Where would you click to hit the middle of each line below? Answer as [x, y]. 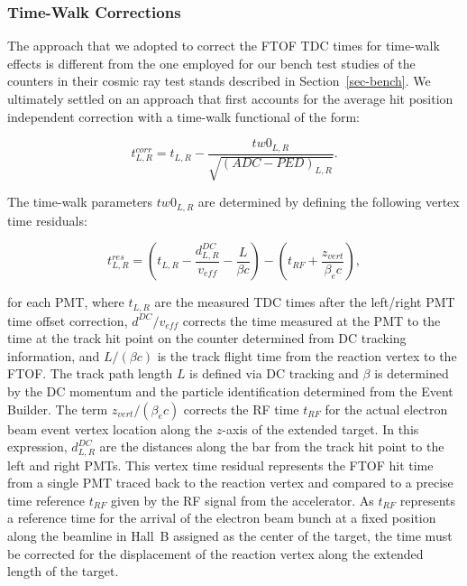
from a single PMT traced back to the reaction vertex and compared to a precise [230, 483]
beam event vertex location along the [110, 428]
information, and [54, 355]
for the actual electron [386, 409]
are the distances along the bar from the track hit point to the [272, 446]
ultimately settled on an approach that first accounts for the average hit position [230, 98]
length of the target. [63, 571]
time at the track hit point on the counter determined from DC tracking [207, 338]
